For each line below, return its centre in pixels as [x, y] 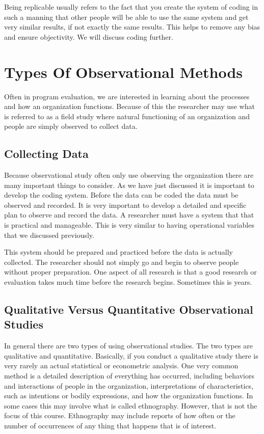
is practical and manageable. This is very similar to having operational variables [129, 225]
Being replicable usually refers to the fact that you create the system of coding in [131, 7]
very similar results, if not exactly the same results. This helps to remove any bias [132, 27]
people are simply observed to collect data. [71, 126]
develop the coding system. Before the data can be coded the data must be [121, 195]
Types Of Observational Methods [123, 72]
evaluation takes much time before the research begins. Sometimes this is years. [128, 282]
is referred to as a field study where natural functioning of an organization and [127, 116]
